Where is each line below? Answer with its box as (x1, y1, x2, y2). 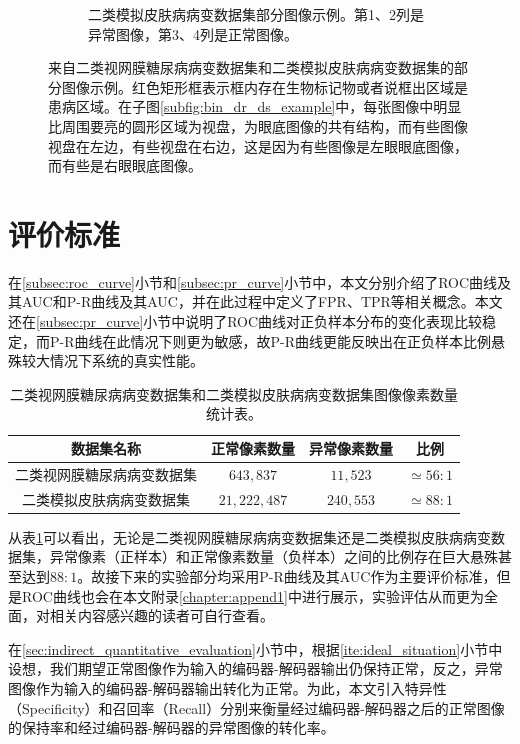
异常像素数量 (309, 438, 393, 459)
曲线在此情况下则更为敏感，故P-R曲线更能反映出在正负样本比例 (74, 330, 491, 351)
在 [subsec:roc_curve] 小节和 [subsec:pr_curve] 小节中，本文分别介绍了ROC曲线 (8, 271, 498, 292)
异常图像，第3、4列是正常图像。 (88, 23, 298, 44)
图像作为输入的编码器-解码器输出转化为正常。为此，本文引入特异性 (8, 677, 447, 698)
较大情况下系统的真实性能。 (21, 350, 204, 371)
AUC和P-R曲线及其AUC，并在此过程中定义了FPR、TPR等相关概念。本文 (21, 291, 503, 312)
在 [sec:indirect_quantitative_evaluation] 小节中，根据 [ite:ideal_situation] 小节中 (8, 638, 503, 659)
